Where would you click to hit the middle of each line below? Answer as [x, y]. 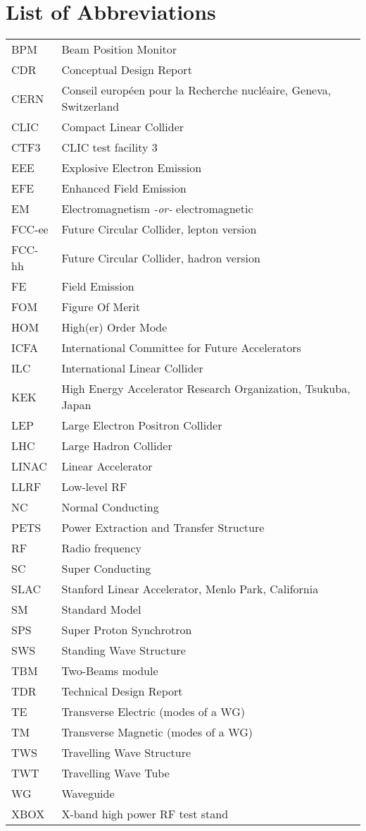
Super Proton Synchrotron [127, 630]
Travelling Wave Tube [115, 773]
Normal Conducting [110, 507]
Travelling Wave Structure [126, 753]
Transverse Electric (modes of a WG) [153, 712]
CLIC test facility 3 [109, 147]
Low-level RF [94, 487]
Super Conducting [106, 569]
